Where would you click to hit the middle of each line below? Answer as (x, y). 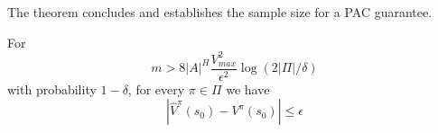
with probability (52, 89)
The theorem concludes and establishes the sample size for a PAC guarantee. (220, 12)
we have (248, 89)
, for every (156, 89)
